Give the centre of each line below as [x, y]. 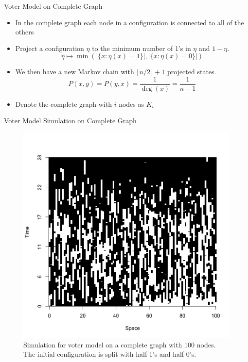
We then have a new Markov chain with [75, 72]
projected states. [192, 72]
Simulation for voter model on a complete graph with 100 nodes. [120, 344]
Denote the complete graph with [63, 104]
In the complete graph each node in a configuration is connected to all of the [130, 22]
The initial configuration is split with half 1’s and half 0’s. [110, 354]
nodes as [132, 104]
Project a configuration [50, 48]
